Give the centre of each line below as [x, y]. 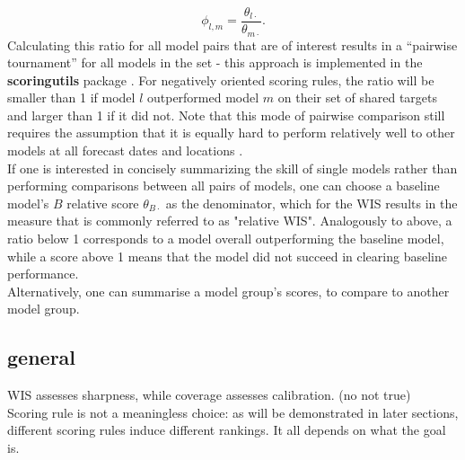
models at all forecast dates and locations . [125, 150]
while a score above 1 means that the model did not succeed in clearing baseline [227, 256]
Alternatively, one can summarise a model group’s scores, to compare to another [228, 291]
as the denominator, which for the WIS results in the [311, 203]
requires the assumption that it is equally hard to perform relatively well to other [231, 133]
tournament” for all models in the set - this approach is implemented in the [215, 62]
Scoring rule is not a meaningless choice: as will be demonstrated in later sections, [233, 412]
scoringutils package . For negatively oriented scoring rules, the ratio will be [221, 80]
